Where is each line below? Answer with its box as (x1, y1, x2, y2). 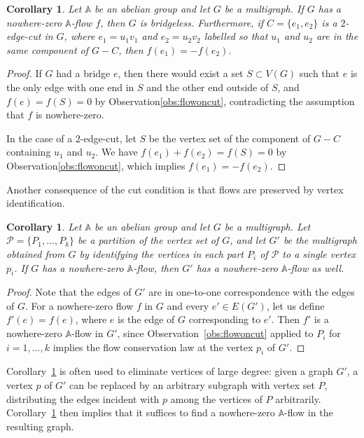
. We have (95, 144, 138, 159)
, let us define (266, 298, 325, 313)
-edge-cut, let (80, 130, 136, 145)
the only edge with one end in (6, 79, 134, 94)
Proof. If (6, 66, 42, 81)
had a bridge (56, 66, 111, 81)
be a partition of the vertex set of (78, 233, 219, 247)
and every (167, 298, 209, 313)
